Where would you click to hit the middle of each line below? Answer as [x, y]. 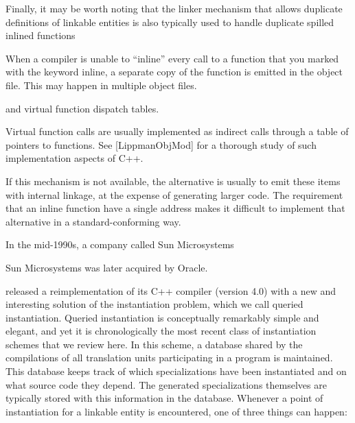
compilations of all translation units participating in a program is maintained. [169, 358]
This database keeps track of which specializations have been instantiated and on [176, 371]
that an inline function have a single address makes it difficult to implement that [175, 208]
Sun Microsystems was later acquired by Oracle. [107, 267]
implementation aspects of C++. [75, 158]
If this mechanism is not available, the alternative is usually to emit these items [173, 181]
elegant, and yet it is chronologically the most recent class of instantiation [161, 331]
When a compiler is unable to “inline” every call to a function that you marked [172, 58]
